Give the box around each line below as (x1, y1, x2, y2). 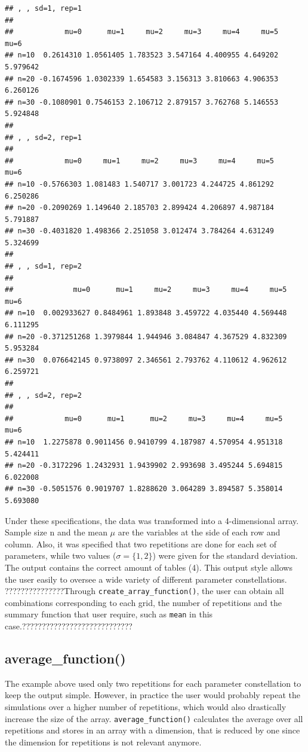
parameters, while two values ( (5, 549, 116, 562)
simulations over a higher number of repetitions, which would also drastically (5, 700, 287, 713)
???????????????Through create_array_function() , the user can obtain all (5, 584, 284, 597)
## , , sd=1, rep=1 (5, 4, 82, 13)
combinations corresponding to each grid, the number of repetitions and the (5, 596, 282, 608)
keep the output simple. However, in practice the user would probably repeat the (5, 689, 301, 701)
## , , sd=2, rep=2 (5, 391, 82, 400)
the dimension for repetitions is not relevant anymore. (5, 735, 202, 748)
